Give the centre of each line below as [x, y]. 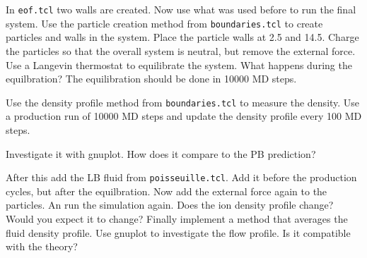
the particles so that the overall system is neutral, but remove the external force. [181, 50]
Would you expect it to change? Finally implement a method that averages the [177, 218]
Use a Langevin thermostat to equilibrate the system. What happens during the [179, 64]
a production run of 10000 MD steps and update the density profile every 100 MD [184, 116]
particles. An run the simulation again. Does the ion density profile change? [170, 205]
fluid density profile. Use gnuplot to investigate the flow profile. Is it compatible [178, 232]
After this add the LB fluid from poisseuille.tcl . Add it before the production [181, 177]
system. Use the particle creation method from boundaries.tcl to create [164, 23]
